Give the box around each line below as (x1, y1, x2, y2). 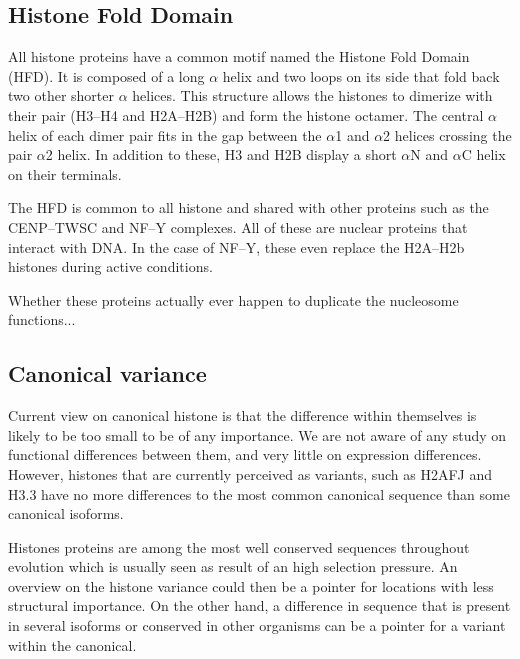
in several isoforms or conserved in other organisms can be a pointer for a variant (8, 615, 506, 636)
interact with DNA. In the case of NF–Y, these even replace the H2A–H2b (8, 236, 465, 257)
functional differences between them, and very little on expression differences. (8, 444, 482, 465)
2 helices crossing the (383, 124, 512, 145)
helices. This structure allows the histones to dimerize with (132, 85, 493, 106)
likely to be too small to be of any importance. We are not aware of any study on (8, 424, 507, 445)
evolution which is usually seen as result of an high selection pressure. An (8, 556, 458, 577)
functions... (8, 309, 76, 330)
